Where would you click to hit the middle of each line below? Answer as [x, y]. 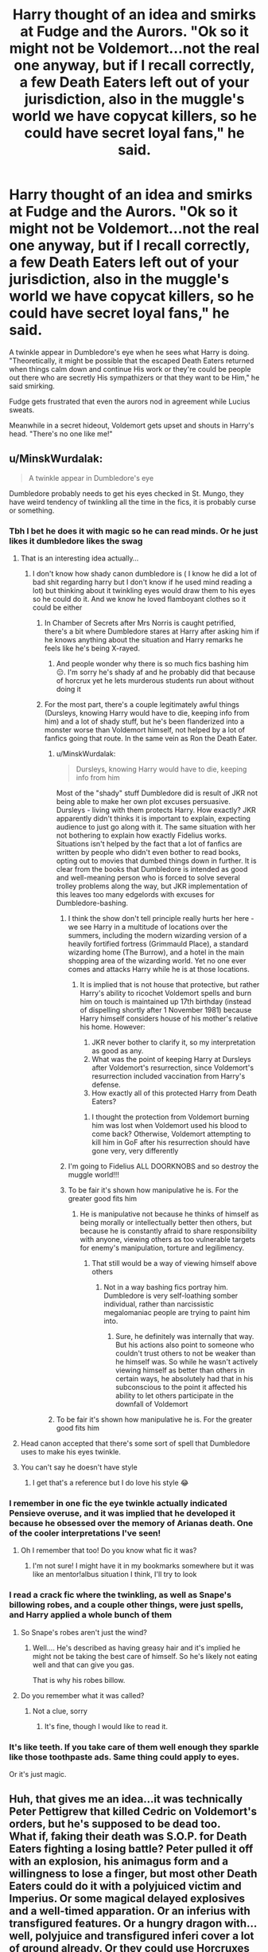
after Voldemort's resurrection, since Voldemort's [173, 1068]
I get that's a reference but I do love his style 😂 [111, 1483]
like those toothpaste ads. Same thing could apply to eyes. [124, 1757]
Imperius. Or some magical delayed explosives [127, 1899]
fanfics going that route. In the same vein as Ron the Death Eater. [151, 739]
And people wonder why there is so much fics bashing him [152, 664]
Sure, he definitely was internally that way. [185, 1337]
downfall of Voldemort [152, 1404]
